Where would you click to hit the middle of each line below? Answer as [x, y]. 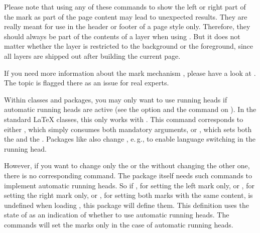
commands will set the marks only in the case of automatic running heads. [119, 224]
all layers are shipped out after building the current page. [92, 55]
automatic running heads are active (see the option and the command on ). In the [130, 109]
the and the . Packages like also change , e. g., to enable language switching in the [130, 139]
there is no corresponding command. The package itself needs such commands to [128, 175]
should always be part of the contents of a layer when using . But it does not [122, 36]
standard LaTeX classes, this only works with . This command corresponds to [124, 119]
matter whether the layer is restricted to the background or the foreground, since [129, 46]
